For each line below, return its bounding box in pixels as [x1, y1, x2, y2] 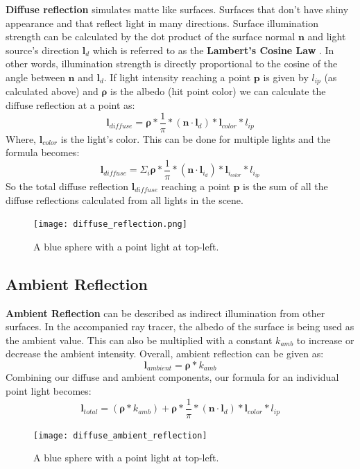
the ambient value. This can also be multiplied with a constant [6, 332, 273, 347]
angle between [6, 69, 65, 84]
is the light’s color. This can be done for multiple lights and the [60, 131, 331, 146]
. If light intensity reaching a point [103, 69, 251, 84]
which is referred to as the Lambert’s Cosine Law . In [92, 42, 334, 57]
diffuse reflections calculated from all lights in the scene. [6, 192, 243, 207]
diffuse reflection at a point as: [6, 98, 135, 112]
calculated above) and [6, 84, 98, 99]
